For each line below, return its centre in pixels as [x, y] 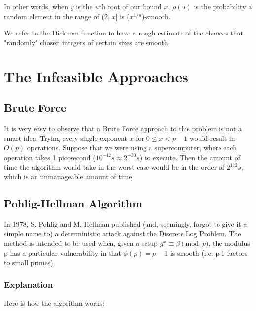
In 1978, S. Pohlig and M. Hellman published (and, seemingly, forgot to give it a [126, 224]
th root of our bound [130, 6]
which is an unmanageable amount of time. [69, 176]
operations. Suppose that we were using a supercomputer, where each [132, 148]
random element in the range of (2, [57, 16]
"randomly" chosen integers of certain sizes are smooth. [87, 42]
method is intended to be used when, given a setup [81, 243]
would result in [212, 138]
